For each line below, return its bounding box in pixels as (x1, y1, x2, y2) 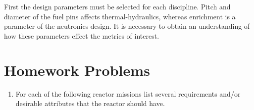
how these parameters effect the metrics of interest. (4, 30, 159, 41)
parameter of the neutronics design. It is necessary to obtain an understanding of (4, 21, 250, 31)
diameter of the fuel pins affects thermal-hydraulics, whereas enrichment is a (4, 11, 236, 21)
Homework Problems (4, 59, 150, 80)
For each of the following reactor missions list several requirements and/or (15, 88, 241, 99)
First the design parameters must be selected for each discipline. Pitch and (4, 1, 231, 11)
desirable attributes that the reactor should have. (15, 98, 165, 109)
